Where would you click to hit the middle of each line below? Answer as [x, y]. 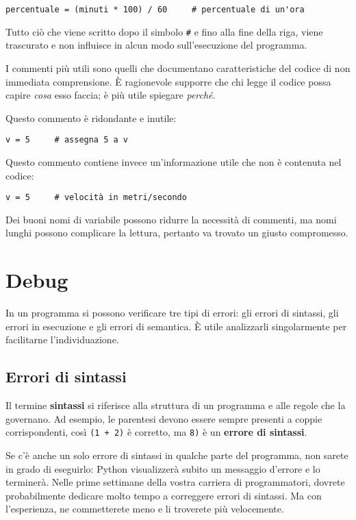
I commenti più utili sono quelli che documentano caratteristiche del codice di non [178, 67]
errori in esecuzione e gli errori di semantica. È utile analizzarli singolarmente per [176, 326]
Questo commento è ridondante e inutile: [91, 117]
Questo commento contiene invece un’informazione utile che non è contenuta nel [174, 161]
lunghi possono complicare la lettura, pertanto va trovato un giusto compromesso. [177, 233]
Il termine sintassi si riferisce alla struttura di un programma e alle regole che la [176, 405]
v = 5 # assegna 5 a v [67, 140]
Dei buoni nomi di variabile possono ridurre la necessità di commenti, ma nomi [171, 219]
